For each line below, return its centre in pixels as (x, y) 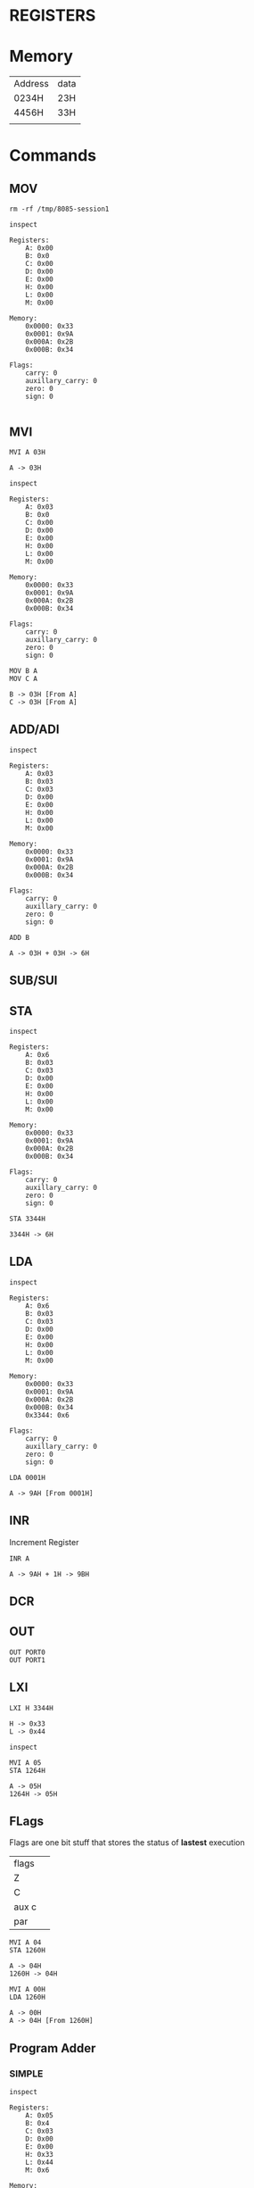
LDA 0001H (28, 1477)
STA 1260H (28, 1951)
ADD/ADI (34, 730)
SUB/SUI (33, 981)
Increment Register (44, 1542)
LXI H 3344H (31, 1708)
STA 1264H (28, 1770)
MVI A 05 (25, 1763)
